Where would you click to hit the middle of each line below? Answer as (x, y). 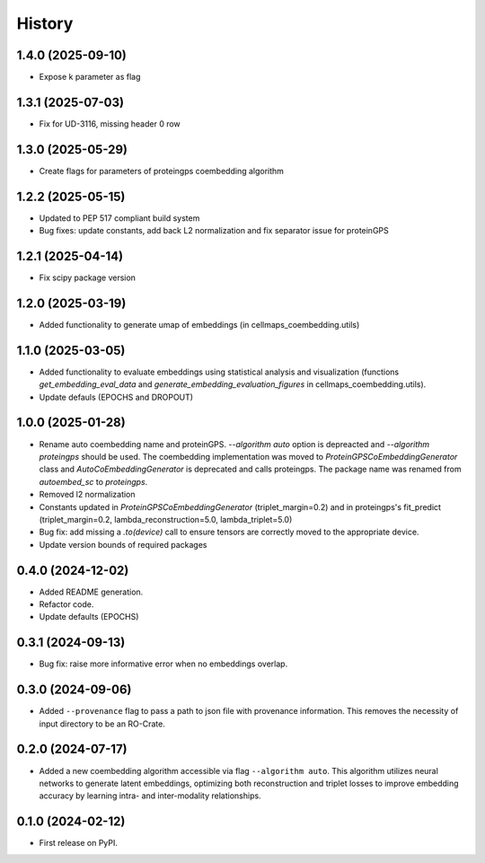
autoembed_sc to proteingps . (93, 481)
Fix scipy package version (88, 277)
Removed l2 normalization (87, 495)
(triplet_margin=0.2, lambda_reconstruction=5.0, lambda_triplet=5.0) (166, 519)
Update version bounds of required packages (123, 544)
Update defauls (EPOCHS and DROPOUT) (116, 397)
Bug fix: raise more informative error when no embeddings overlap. (163, 664)
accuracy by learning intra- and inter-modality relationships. (150, 796)
